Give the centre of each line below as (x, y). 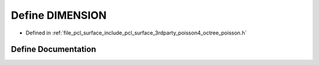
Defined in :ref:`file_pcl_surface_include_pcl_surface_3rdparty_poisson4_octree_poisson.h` (136, 33)
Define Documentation (53, 49)
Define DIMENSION (59, 15)
